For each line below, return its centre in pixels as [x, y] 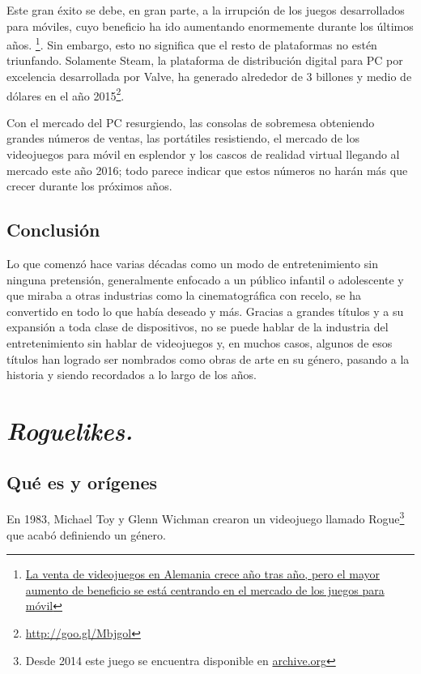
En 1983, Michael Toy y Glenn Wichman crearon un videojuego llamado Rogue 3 [206, 518]
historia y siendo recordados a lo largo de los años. [132, 375]
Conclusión [53, 230]
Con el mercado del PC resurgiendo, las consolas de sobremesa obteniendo [191, 122]
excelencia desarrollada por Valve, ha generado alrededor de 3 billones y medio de [209, 77]
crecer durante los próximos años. [89, 186]
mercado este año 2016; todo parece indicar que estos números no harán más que [207, 170]
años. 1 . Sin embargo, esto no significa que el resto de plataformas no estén [192, 43]
